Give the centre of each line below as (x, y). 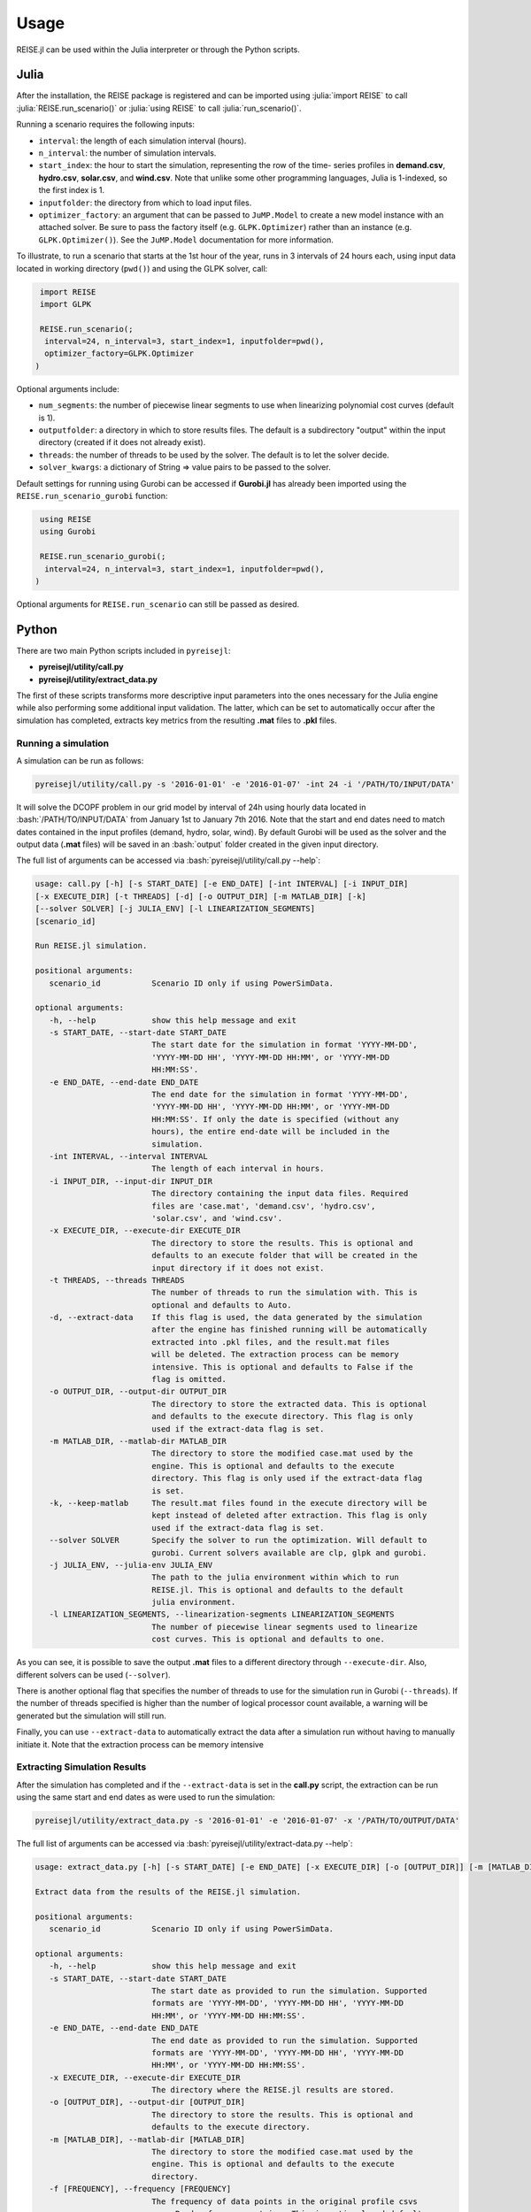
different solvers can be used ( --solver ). (94, 1674)
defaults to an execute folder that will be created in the (285, 1256)
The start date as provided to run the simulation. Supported (289, 1990)
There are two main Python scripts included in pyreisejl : (123, 650)
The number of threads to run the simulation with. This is (285, 1293)
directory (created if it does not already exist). (122, 442)
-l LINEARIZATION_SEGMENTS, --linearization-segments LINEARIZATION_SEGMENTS (222, 1614)
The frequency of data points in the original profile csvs (285, 2201)
